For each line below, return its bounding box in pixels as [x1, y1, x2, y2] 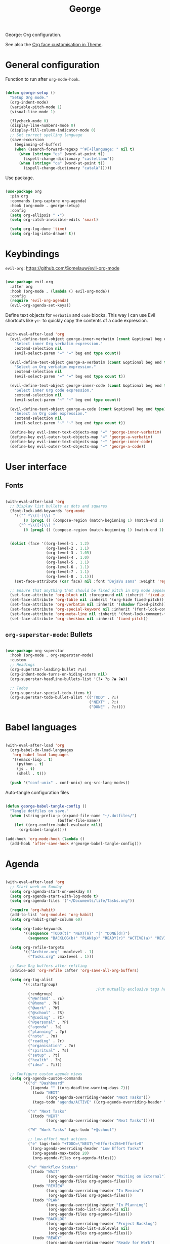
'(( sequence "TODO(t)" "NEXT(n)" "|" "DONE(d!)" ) [23, 931, 130, 936]
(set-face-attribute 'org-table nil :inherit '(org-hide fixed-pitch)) [10, 597, 164, 602]
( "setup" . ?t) [27, 1053, 60, 1058]
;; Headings [10, 662, 35, 667]
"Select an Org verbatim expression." [14, 364, 96, 369]
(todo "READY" [32, 1235, 62, 1240]
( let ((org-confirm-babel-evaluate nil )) [14, 823, 103, 828]
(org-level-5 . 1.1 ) [46, 560, 90, 565]
